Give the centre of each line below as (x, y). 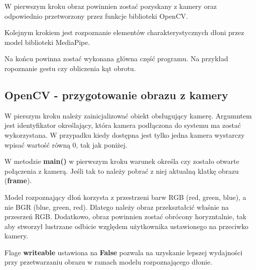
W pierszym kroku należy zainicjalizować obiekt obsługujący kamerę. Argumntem (128, 115)
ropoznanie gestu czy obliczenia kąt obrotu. (70, 68)
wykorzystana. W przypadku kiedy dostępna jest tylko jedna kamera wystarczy (125, 135)
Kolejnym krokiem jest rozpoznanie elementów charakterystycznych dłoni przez (124, 32)
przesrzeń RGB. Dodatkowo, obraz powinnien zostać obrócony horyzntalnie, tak (126, 216)
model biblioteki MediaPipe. (47, 42)
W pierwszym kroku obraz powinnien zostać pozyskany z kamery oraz (111, 6)
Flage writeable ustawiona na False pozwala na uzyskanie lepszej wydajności (124, 252)
